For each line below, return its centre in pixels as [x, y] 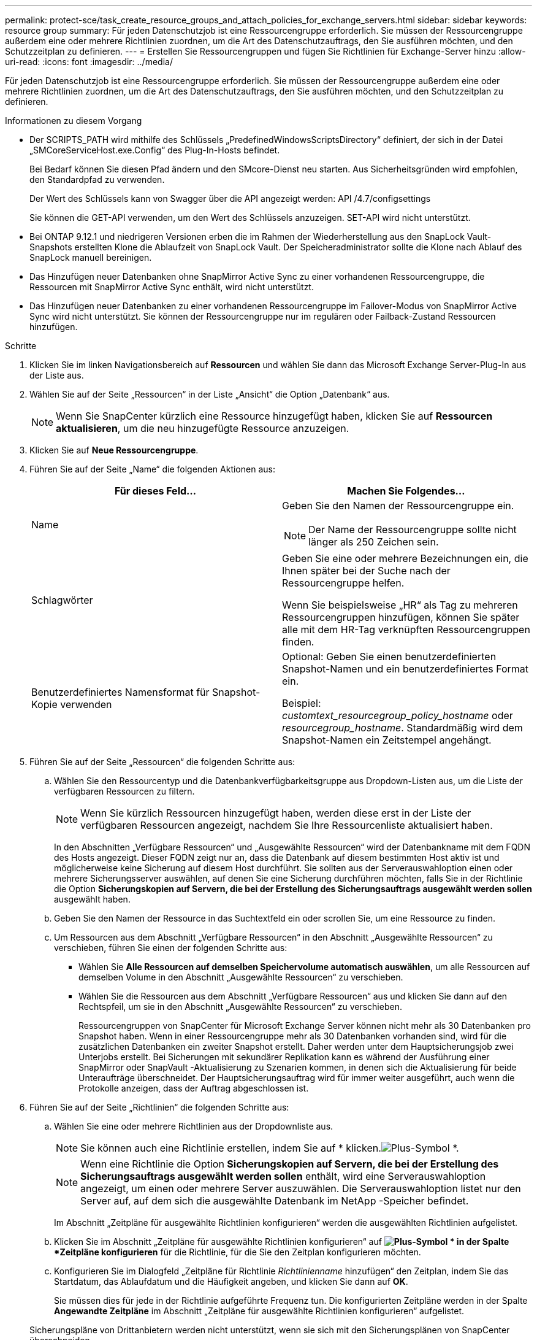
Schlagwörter [62, 600]
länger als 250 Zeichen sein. [374, 542]
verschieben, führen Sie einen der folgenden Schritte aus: [171, 948]
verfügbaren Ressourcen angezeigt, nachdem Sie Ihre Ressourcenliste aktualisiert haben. [287, 825]
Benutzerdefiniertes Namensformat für [120, 692]
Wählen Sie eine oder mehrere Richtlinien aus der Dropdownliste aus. [194, 1126]
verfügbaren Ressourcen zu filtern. [124, 791]
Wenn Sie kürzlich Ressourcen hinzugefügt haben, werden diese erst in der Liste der [276, 813]
